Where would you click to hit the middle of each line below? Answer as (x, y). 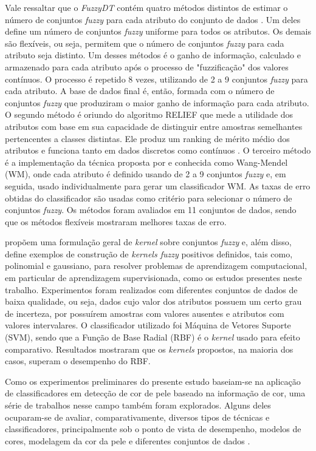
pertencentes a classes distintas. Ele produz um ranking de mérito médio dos (147, 138)
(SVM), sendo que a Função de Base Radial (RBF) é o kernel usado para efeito (153, 337)
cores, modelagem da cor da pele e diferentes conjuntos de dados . (128, 440)
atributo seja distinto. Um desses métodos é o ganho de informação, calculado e (153, 55)
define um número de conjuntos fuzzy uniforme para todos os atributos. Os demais (158, 31)
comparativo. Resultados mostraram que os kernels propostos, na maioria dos (149, 349)
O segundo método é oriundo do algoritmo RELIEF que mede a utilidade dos (149, 114)
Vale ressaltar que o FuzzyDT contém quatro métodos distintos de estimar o (146, 7)
